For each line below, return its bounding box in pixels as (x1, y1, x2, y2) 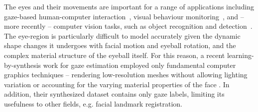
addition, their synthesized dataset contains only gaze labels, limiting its (4, 89, 225, 99)
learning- (227, 50, 254, 60)
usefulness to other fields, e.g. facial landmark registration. (4, 98, 182, 109)
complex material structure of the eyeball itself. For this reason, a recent (4, 50, 225, 60)
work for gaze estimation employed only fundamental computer (43, 59, 236, 70)
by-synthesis (4, 59, 41, 70)
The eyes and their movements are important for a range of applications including (4, 1, 255, 11)
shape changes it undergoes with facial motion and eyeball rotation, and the (4, 40, 236, 51)
